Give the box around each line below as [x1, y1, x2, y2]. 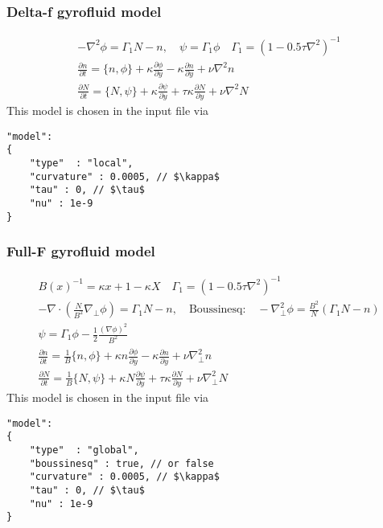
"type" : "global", [29, 444, 139, 456]
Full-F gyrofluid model [6, 241, 155, 261]
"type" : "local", [29, 157, 134, 169]
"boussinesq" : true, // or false [29, 457, 214, 469]
